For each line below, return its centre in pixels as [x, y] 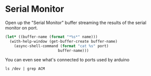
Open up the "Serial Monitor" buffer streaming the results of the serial [76, 23]
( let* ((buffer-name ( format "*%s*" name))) [51, 37]
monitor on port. [22, 27]
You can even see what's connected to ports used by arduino [67, 60]
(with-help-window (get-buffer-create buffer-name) [64, 41]
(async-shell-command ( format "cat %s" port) [61, 46]
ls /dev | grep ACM [25, 69]
